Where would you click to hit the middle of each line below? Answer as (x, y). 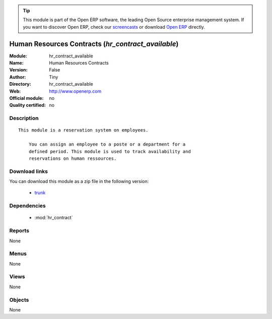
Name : (16, 63)
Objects (19, 300)
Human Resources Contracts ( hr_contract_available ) (94, 44)
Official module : (26, 98)
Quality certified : (28, 105)
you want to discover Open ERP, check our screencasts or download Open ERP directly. (114, 27)
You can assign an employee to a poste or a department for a (107, 144)
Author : (18, 77)
